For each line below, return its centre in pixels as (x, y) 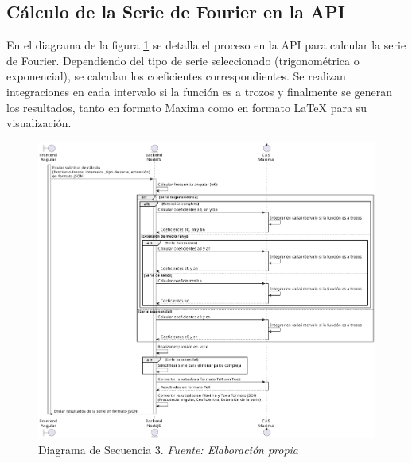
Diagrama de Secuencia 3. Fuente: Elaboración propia (169, 449)
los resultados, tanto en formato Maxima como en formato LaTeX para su (187, 107)
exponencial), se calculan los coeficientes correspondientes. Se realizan (176, 76)
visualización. (39, 123)
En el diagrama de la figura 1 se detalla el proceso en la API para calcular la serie (206, 45)
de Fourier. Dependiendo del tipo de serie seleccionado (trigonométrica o (183, 60)
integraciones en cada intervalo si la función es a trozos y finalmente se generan (200, 91)
